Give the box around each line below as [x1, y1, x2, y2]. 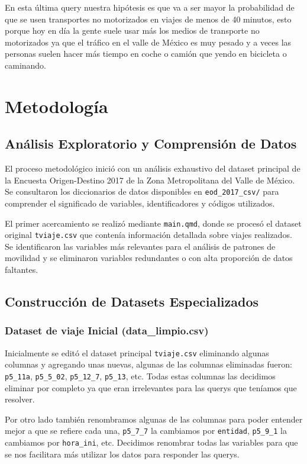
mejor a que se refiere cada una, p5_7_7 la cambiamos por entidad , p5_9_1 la [5, 424, 287, 437]
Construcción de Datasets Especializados [5, 292, 259, 311]
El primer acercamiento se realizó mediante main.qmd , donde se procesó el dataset [5, 217, 302, 229]
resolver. [5, 393, 35, 405]
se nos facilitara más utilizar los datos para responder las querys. [5, 447, 240, 460]
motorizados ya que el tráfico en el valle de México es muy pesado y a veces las [5, 36, 292, 48]
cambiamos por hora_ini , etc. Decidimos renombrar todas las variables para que [5, 436, 298, 449]
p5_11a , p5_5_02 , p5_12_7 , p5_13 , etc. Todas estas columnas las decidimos [5, 369, 276, 382]
